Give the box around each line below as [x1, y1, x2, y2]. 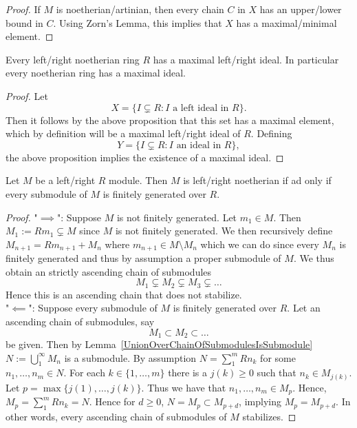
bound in [6, 15, 43, 30]
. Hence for [89, 394, 136, 409]
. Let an [287, 300, 321, 315]
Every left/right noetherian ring [6, 52, 140, 66]
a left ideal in [173, 103, 229, 113]
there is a [168, 365, 208, 380]
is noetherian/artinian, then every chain [56, 2, 224, 16]
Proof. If [6, 2, 41, 16]
